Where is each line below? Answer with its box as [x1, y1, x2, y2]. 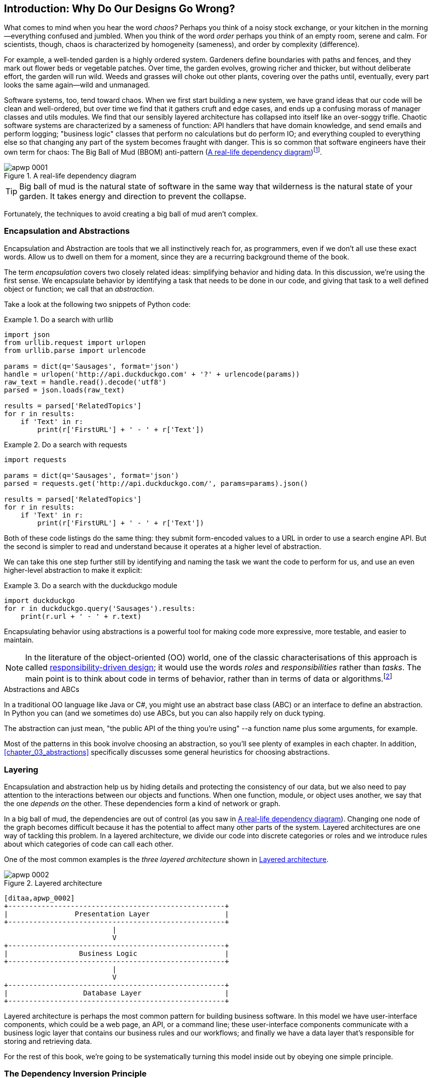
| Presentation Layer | [4, 909, 229, 918]
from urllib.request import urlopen [4, 338, 146, 346]
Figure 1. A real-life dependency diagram [4, 172, 136, 180]
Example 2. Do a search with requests [4, 440, 127, 449]
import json [4, 330, 50, 339]
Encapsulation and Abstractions [4, 226, 130, 236]
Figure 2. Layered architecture [4, 878, 102, 887]
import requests [4, 455, 67, 464]
